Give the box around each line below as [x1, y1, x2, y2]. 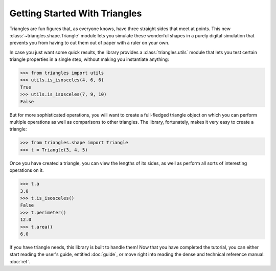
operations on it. [9, 167, 44, 173]
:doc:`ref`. [9, 258, 31, 264]
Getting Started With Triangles [9, 8, 142, 19]
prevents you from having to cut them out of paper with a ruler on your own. [9, 40, 170, 46]
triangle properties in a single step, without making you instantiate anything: [9, 56, 169, 62]
